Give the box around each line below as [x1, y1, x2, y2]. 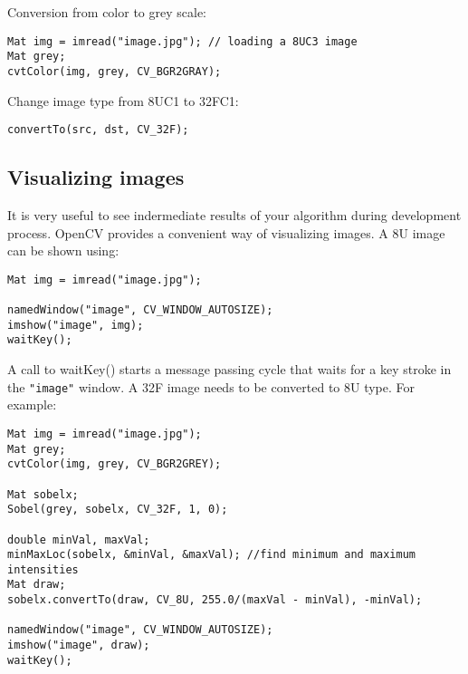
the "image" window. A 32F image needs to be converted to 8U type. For [7, 377, 415, 396]
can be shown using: [7, 241, 119, 260]
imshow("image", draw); [7, 639, 150, 652]
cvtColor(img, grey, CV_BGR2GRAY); [7, 64, 222, 78]
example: [7, 395, 57, 414]
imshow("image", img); [7, 318, 144, 332]
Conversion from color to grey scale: [7, 3, 207, 21]
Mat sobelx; [7, 487, 79, 501]
